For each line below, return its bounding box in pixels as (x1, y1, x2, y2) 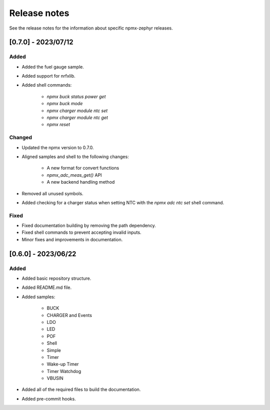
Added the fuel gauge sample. (21, 64, 84, 70)
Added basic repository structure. (21, 275, 91, 281)
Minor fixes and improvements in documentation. (21, 236, 123, 242)
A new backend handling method (46, 179, 115, 185)
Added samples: (21, 293, 55, 300)
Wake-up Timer (46, 361, 79, 367)
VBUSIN (46, 375, 63, 381)
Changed (9, 134, 32, 141)
